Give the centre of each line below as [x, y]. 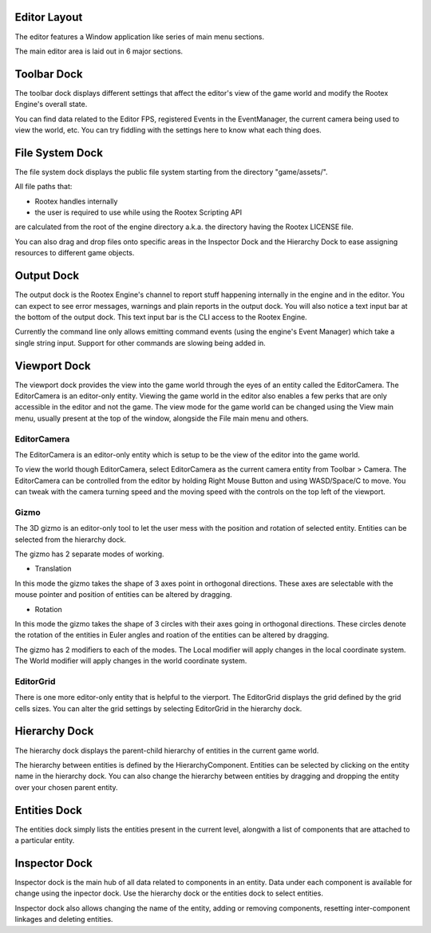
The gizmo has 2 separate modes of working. [89, 554]
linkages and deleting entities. [64, 919]
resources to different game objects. [75, 253]
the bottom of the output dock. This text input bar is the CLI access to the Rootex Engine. [161, 317]
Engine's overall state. [51, 105]
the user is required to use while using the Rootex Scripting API [138, 212]
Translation [53, 569]
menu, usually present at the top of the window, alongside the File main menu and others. [162, 418]
